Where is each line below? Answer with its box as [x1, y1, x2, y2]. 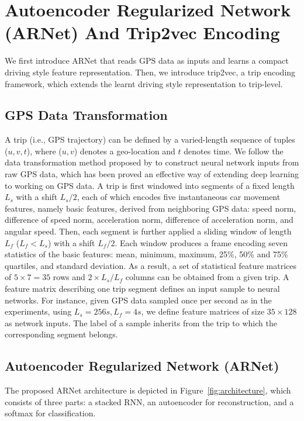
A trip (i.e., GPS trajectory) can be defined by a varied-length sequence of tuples [5, 133, 295, 146]
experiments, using [5, 305, 72, 318]
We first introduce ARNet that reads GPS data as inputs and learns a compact [5, 54, 289, 67]
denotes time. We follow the [184, 144, 284, 157]
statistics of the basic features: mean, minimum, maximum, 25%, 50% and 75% [5, 248, 288, 260]
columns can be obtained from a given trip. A [125, 271, 289, 283]
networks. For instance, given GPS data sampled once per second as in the [5, 294, 272, 306]
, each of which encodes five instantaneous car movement [77, 191, 281, 203]
